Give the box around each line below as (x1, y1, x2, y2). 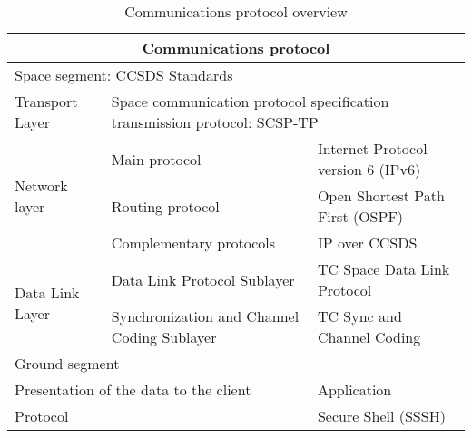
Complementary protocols (111, 232, 276, 253)
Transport (15, 91, 78, 112)
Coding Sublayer (111, 326, 217, 347)
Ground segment (15, 353, 120, 374)
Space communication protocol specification (111, 91, 389, 112)
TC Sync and (317, 306, 402, 326)
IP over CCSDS (317, 232, 418, 253)
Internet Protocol (317, 138, 428, 159)
